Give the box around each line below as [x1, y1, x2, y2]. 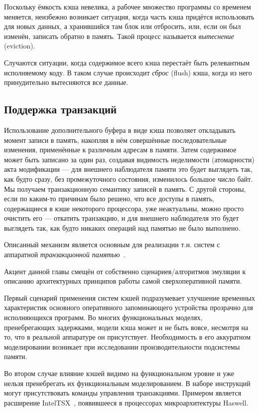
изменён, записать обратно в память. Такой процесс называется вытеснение [4, 30, 234, 41]
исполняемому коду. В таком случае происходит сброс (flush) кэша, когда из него [4, 67, 252, 77]
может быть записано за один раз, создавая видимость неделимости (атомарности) [4, 154, 255, 164]
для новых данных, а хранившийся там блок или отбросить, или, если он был [4, 21, 241, 31]
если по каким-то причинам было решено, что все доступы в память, [4, 193, 214, 204]
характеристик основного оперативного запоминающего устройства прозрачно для [4, 302, 253, 313]
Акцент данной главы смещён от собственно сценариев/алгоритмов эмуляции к [4, 266, 246, 276]
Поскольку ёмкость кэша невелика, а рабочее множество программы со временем [4, 1, 251, 11]
